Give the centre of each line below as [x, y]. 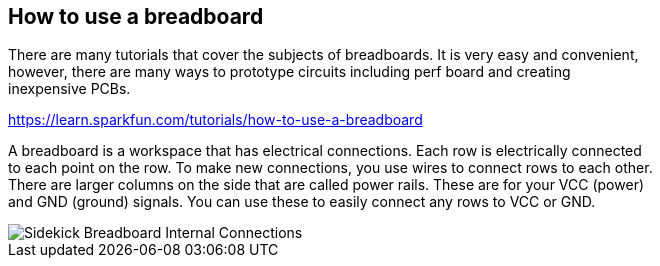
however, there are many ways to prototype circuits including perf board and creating [289, 72]
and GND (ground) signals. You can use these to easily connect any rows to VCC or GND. [302, 202]
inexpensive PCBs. [69, 89]
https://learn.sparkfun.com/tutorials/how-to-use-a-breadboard [215, 120]
